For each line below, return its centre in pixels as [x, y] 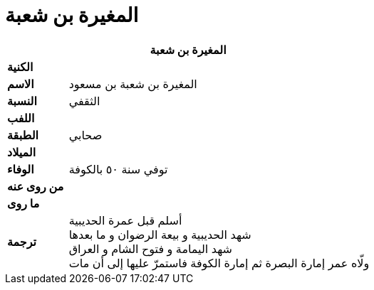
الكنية [20, 66]
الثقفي [84, 101]
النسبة [22, 101]
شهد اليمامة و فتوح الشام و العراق [150, 248]
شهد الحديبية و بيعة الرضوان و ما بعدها [160, 234]
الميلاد [22, 152]
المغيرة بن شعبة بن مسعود [133, 84]
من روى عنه [36, 186]
